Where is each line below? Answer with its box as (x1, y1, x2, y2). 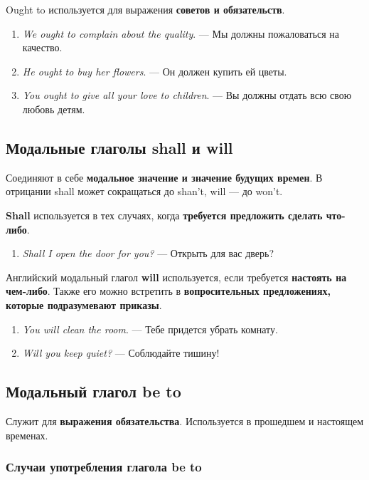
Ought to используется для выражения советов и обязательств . (6, 2, 285, 16)
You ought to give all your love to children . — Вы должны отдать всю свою (22, 88, 352, 103)
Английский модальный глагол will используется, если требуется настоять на (6, 269, 347, 284)
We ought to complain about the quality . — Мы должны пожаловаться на (22, 26, 340, 41)
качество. (22, 40, 63, 55)
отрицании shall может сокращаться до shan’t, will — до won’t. (6, 184, 283, 199)
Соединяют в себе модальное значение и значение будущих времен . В (6, 169, 323, 184)
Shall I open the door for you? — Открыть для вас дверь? (22, 246, 274, 261)
